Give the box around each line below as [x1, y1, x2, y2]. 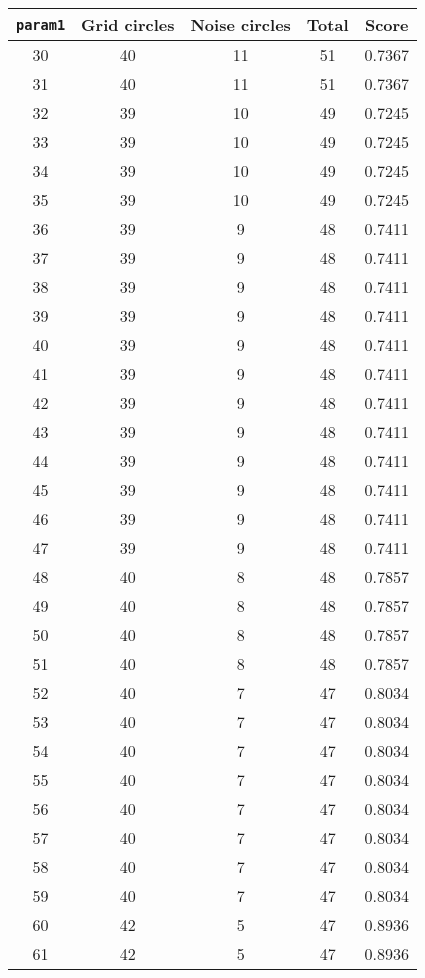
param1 [16, 16, 66, 33]
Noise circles [190, 13, 291, 36]
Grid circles [81, 13, 175, 36]
